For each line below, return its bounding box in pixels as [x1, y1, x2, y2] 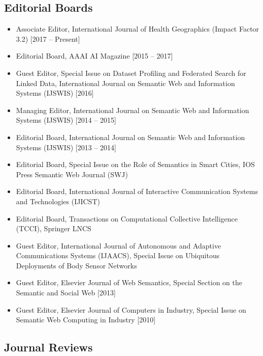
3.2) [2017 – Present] [16, 33, 80, 44]
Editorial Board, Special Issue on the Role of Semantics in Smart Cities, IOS [16, 159, 255, 170]
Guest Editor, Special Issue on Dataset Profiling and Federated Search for [16, 67, 246, 78]
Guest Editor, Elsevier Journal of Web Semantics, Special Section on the [16, 277, 242, 288]
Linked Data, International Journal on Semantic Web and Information [16, 77, 235, 88]
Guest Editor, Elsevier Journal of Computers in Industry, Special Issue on [16, 304, 246, 315]
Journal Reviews [4, 339, 93, 355]
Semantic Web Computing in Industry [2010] [16, 314, 156, 325]
